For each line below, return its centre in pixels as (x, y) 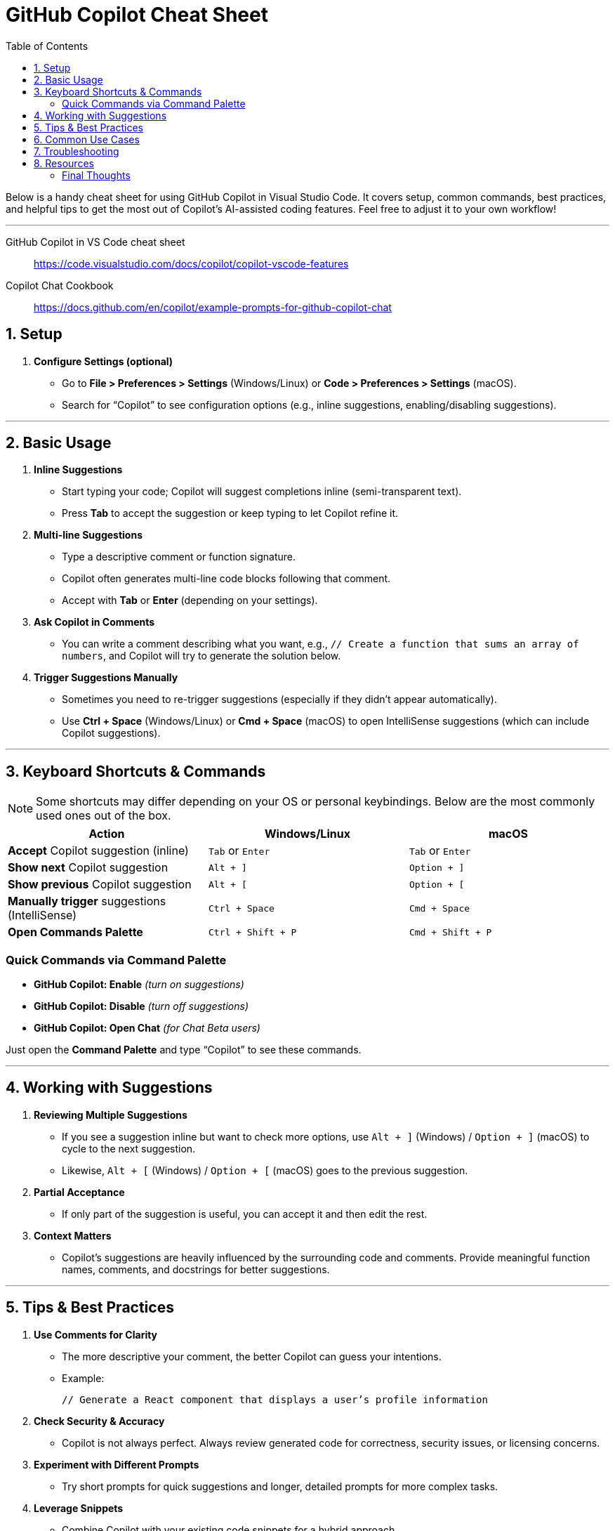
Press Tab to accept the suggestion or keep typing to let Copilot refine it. (230, 513)
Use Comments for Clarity (96, 1334)
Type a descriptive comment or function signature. (179, 557)
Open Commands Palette (75, 932)
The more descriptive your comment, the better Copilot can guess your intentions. (252, 1356)
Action (107, 834)
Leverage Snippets (79, 1508)
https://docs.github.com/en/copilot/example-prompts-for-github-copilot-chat (213, 307)
